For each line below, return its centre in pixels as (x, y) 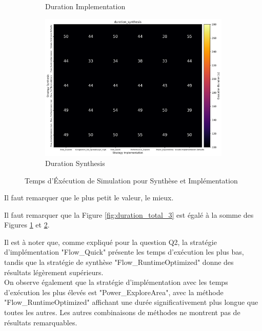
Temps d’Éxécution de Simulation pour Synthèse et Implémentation (131, 180)
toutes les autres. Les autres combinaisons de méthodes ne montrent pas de (122, 312)
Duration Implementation (85, 6)
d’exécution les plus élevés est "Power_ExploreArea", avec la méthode (114, 292)
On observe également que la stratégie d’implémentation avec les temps (116, 282)
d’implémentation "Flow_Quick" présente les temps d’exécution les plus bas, (124, 252)
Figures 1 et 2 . (27, 225)
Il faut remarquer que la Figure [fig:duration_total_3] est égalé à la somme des (129, 214)
